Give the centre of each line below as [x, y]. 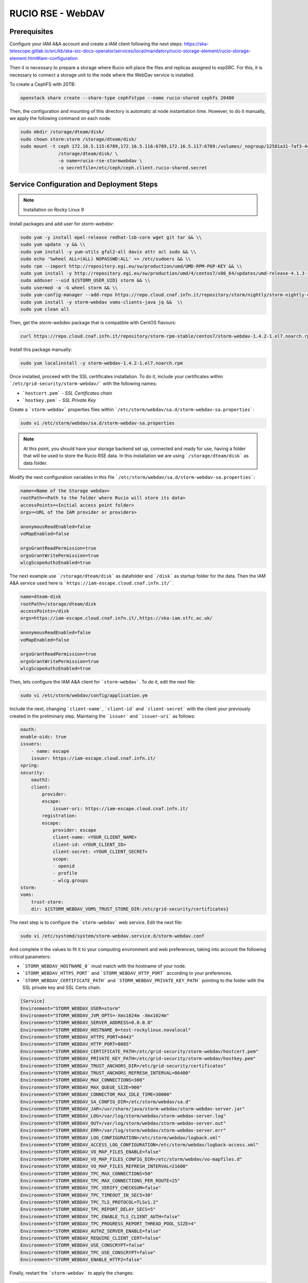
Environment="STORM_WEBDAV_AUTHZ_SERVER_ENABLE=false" [91, 1231]
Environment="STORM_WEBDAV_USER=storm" [70, 1008]
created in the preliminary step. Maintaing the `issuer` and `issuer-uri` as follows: [102, 716]
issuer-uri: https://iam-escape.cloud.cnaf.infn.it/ [120, 809]
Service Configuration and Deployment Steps [84, 184]
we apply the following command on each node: [60, 119]
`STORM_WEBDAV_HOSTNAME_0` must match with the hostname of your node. [104, 966]
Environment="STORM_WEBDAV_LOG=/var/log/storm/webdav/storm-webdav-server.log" [123, 1116]
